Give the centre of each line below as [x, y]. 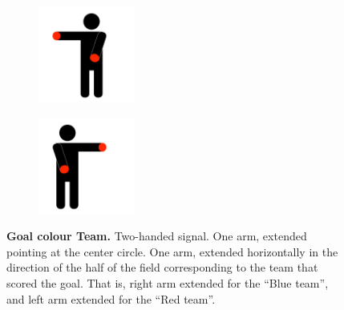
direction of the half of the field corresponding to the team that [162, 267]
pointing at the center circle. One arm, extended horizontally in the [172, 251]
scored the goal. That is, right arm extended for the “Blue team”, [168, 282]
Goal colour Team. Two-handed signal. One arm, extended [157, 236]
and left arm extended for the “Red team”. [111, 298]
